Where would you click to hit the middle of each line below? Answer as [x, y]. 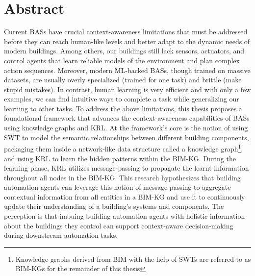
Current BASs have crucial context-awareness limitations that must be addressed [126, 32]
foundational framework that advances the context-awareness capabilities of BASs [127, 118]
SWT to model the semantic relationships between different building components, [127, 137]
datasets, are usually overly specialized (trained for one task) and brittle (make [123, 80]
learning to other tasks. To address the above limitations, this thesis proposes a [123, 108]
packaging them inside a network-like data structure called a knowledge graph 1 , [124, 148]
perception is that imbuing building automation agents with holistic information [125, 216]
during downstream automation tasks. [61, 235]
